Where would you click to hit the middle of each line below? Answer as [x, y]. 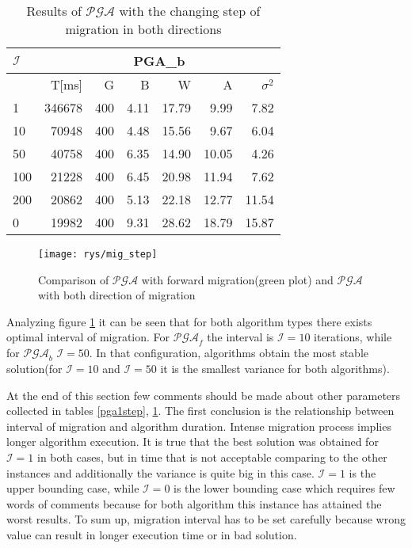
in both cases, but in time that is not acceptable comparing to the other [212, 457]
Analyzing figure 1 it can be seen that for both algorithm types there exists [189, 321]
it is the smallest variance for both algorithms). [275, 369]
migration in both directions [143, 29]
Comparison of [74, 279]
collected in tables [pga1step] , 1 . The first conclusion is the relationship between [200, 411]
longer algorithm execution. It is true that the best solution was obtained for [193, 441]
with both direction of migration [117, 295]
